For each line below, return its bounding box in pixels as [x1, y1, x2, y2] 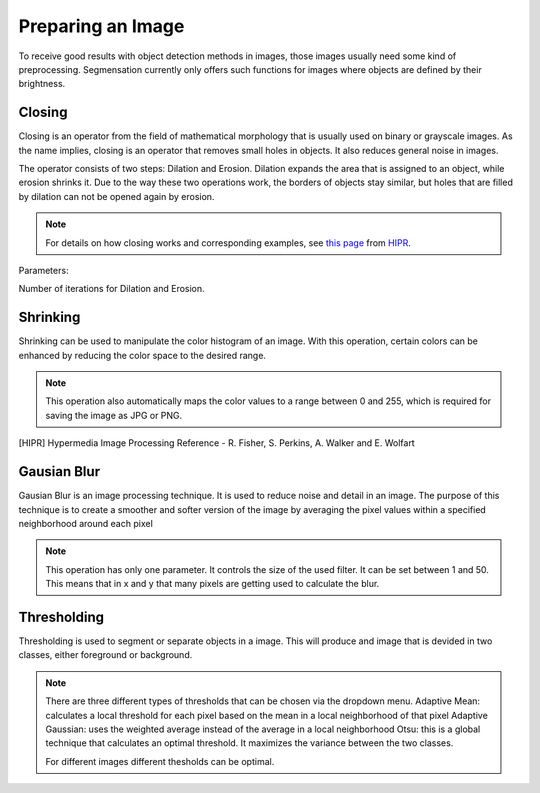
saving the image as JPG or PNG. [45, 409, 183, 421]
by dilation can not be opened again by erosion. [18, 190, 215, 202]
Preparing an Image [18, 15, 185, 37]
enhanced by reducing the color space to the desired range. [18, 349, 267, 361]
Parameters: [18, 264, 69, 276]
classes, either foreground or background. [18, 649, 193, 661]
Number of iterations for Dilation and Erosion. [18, 283, 205, 295]
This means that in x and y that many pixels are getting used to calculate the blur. [45, 578, 380, 590]
